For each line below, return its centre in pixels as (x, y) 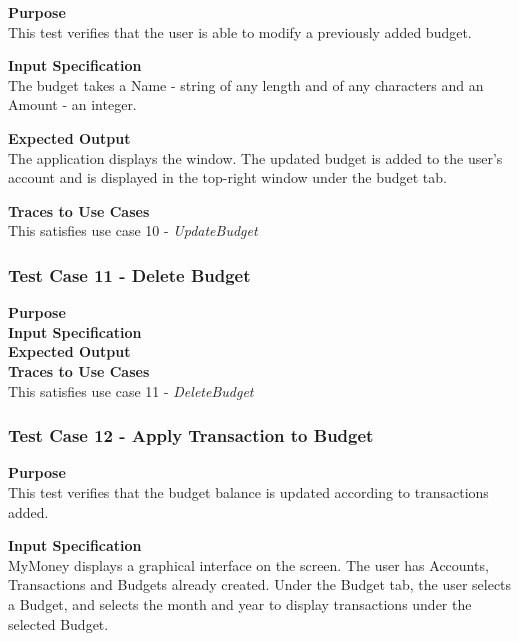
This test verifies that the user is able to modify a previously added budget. (240, 31)
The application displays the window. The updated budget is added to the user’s (255, 157)
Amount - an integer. (72, 104)
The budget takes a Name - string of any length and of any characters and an (246, 84)
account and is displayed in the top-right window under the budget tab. (227, 177)
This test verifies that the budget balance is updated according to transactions (248, 491)
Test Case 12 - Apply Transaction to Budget (191, 435)
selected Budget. (58, 623)
